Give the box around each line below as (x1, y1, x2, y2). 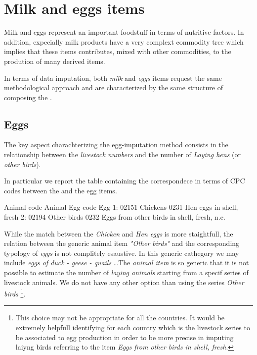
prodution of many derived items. (4, 56, 105, 66)
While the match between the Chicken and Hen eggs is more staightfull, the (4, 228, 233, 238)
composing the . (4, 92, 52, 102)
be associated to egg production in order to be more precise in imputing (15, 332, 234, 342)
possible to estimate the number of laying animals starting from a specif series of (4, 267, 249, 278)
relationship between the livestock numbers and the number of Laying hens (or (4, 149, 241, 160)
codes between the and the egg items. (4, 185, 117, 195)
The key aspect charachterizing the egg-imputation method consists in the (4, 139, 228, 150)
